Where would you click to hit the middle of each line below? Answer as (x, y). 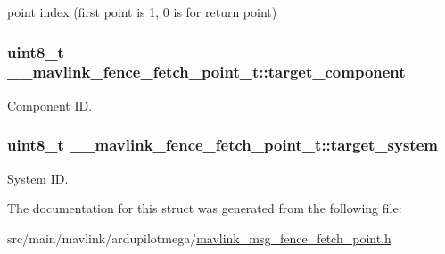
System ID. (38, 178)
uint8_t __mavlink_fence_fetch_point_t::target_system (222, 145)
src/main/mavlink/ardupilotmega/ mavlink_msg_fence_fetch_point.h (199, 238)
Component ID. (50, 105)
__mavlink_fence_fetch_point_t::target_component (206, 72)
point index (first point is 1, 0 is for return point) (142, 12)
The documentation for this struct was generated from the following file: (205, 208)
